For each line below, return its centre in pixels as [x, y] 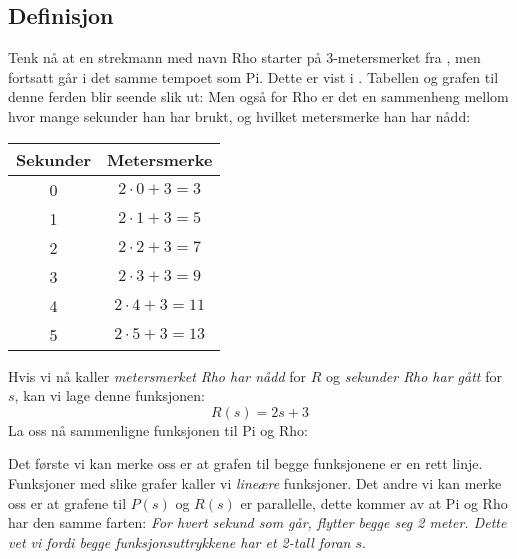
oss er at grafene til [67, 502]
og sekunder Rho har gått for [414, 375]
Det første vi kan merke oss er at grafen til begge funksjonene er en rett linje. [245, 463]
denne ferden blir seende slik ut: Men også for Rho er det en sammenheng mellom [258, 96]
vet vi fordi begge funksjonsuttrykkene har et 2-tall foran [179, 541]
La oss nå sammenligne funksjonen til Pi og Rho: [158, 429]
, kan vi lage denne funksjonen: [109, 395]
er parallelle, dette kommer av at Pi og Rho [374, 502]
